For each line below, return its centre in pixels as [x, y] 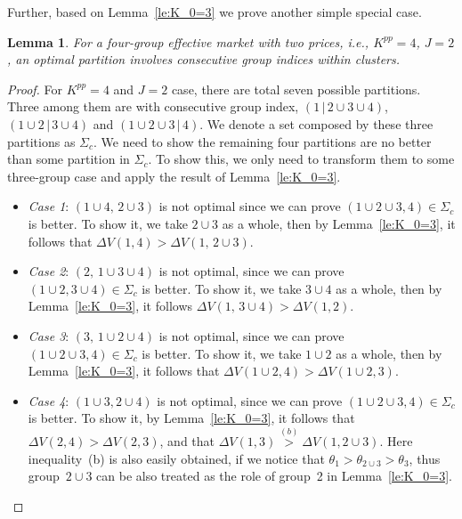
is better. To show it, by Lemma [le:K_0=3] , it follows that [191, 418]
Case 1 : [49, 206]
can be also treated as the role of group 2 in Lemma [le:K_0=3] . [274, 476]
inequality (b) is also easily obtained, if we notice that [176, 458]
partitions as [41, 141]
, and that [187, 441]
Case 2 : [49, 271]
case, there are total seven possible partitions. [296, 89]
